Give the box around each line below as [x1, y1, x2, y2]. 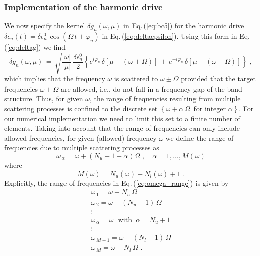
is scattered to [114, 73, 158, 84]
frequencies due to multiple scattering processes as [4, 142, 159, 153]
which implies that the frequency [4, 73, 105, 84]
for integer [193, 105, 226, 113]
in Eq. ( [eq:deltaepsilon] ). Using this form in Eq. [102, 31, 250, 41]
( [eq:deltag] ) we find [4, 42, 66, 52]
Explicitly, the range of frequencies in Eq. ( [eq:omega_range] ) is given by [4, 177, 229, 188]
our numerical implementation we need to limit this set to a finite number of [4, 113, 240, 123]
